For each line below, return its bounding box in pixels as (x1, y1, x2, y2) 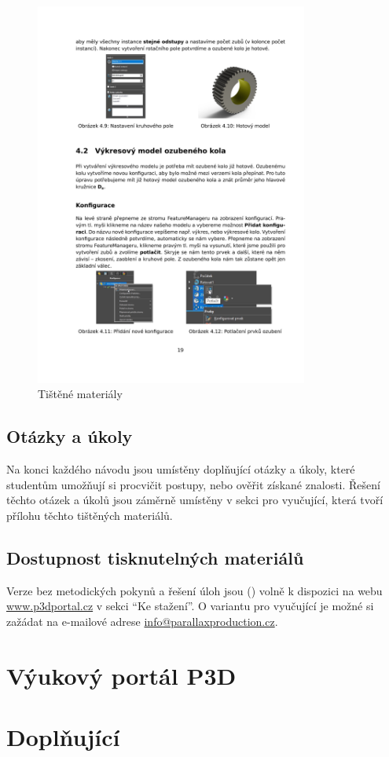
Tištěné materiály (38, 386, 123, 402)
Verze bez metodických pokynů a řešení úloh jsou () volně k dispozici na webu (6, 582, 383, 598)
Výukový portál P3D (6, 659, 237, 691)
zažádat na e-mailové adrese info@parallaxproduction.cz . (6, 613, 278, 629)
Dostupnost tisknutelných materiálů (6, 545, 304, 569)
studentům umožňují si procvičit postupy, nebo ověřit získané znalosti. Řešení (6, 476, 380, 492)
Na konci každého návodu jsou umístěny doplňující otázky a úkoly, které (6, 461, 355, 477)
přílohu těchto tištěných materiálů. (6, 506, 173, 523)
